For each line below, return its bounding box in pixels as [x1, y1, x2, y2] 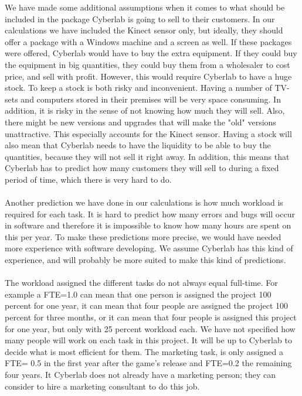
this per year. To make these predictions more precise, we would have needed [5, 230, 281, 243]
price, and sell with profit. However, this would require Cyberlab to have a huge [5, 70, 292, 82]
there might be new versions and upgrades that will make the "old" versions [5, 115, 276, 128]
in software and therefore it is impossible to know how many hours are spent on [5, 219, 291, 231]
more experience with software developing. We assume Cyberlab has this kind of [5, 242, 293, 254]
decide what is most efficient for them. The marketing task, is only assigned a [5, 345, 283, 357]
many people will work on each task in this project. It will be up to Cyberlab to [5, 334, 292, 346]
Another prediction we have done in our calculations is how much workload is [5, 196, 283, 209]
